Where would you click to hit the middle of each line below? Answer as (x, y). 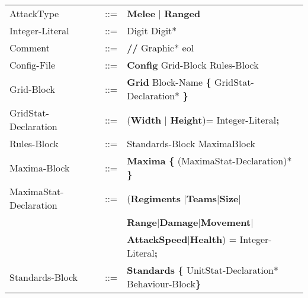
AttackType (34, 13)
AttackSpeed (157, 239)
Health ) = (213, 239)
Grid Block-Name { (169, 82)
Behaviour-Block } (164, 284)
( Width (144, 119)
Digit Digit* (152, 30)
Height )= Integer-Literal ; (225, 119)
